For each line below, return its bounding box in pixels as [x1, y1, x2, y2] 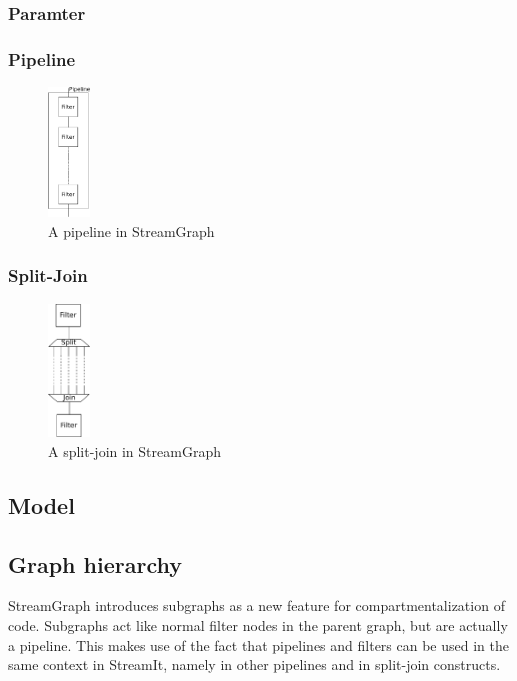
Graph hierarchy [8, 548, 182, 579]
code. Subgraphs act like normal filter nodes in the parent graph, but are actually [8, 615, 508, 635]
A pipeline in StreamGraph [48, 220, 215, 241]
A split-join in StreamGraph [48, 440, 221, 461]
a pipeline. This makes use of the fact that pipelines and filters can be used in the [8, 634, 509, 655]
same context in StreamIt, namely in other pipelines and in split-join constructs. [8, 654, 501, 675]
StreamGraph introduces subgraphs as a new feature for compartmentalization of [8, 595, 505, 616]
